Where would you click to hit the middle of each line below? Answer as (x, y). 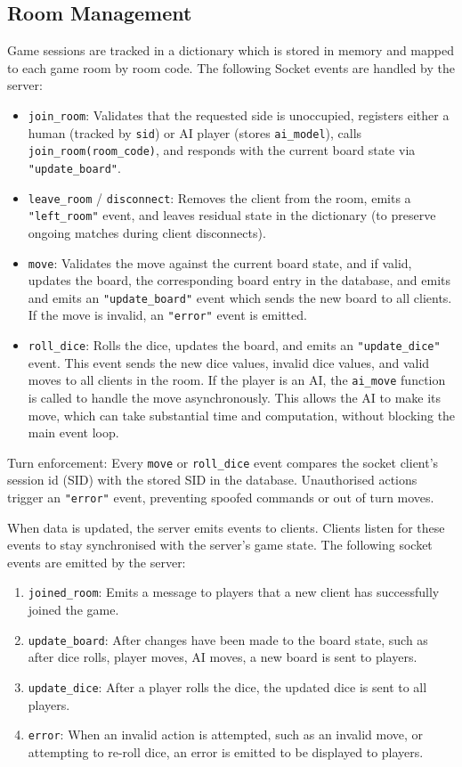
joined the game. (73, 610)
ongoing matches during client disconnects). (147, 232)
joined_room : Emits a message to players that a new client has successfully (234, 592)
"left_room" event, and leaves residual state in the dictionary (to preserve (232, 215)
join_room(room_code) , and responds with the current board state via (222, 150)
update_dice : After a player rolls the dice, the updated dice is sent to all (227, 686)
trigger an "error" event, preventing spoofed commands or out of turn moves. (221, 498)
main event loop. (73, 432)
